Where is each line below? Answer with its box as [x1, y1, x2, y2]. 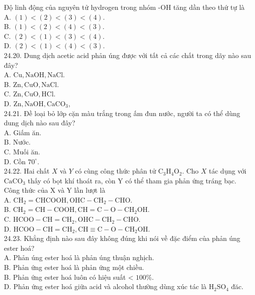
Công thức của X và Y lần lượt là [4, 185, 105, 195]
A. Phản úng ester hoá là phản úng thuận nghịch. [4, 252, 154, 263]
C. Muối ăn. [4, 146, 40, 156]
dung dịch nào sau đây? [4, 118, 75, 128]
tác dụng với [209, 166, 247, 176]
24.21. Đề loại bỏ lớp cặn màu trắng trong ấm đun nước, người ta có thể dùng [4, 108, 240, 118]
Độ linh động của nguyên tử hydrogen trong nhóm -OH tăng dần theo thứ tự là [4, 2, 245, 12]
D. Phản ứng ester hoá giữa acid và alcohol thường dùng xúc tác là [4, 281, 207, 292]
